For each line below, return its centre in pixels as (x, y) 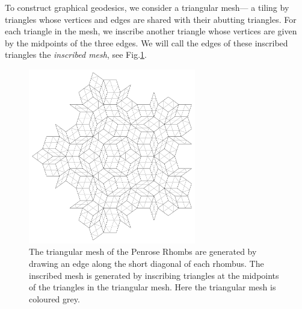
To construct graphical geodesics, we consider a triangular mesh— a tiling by (147, 7)
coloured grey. (54, 298)
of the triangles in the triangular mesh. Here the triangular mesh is (153, 287)
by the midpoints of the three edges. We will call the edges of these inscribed (146, 42)
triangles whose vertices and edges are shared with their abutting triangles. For (151, 19)
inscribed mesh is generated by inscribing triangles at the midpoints (154, 275)
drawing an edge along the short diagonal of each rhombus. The (146, 263)
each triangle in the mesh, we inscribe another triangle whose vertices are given (151, 31)
